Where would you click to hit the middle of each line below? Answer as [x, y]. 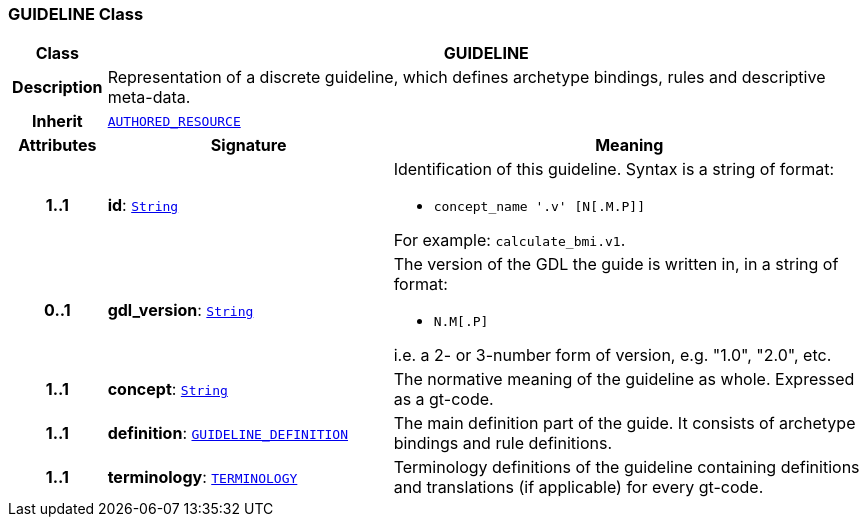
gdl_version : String [180, 309]
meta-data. [149, 97]
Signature [248, 145]
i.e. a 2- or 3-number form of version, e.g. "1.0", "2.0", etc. [612, 355]
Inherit [57, 121]
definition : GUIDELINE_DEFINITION [228, 433]
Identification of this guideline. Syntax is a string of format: [614, 169]
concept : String [167, 389]
